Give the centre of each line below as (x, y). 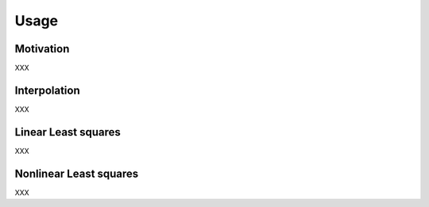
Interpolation (48, 90)
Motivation (42, 49)
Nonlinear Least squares (77, 173)
